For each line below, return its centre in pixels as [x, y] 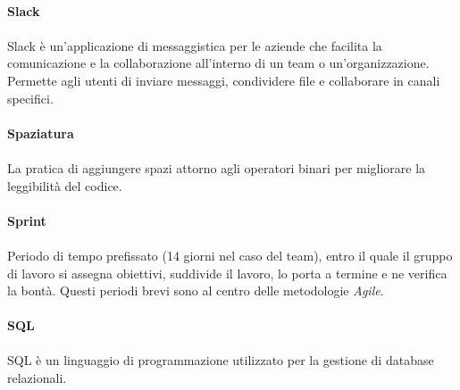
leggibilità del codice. [65, 185]
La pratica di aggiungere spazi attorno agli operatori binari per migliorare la [217, 167]
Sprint [27, 220]
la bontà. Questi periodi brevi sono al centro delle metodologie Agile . [196, 290]
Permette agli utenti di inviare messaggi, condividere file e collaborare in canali [224, 80]
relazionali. [37, 378]
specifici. [30, 98]
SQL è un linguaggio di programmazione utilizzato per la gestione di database [221, 360]
